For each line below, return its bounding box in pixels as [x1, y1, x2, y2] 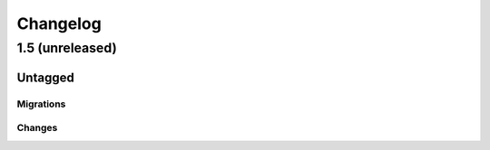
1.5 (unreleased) [16, 40, 117, 56]
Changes [16, 122, 58, 135]
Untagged [16, 70, 74, 85]
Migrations [16, 98, 66, 110]
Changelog [16, 14, 102, 33]
